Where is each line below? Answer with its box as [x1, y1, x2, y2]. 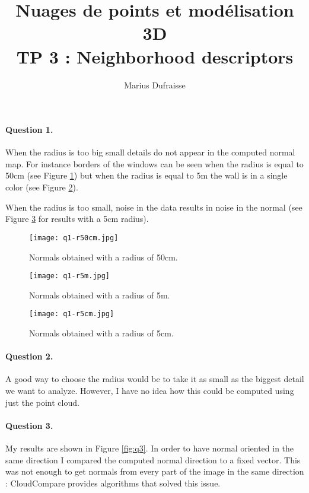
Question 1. [5, 123, 53, 136]
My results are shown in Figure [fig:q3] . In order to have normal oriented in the [5, 441, 294, 454]
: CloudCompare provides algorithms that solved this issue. [5, 476, 221, 489]
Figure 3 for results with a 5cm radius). [5, 212, 149, 225]
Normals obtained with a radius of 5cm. [29, 327, 174, 339]
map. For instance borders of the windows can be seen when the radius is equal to [5, 157, 304, 170]
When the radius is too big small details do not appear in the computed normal [5, 146, 295, 158]
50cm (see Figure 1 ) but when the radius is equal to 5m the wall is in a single [5, 169, 288, 182]
